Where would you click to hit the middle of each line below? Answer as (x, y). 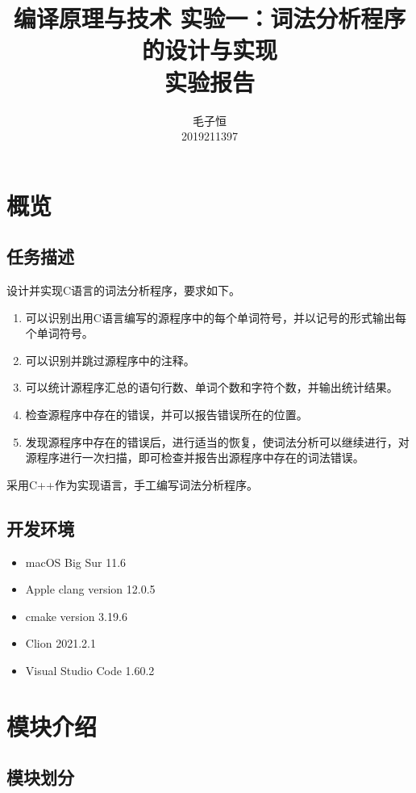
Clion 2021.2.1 (60, 643)
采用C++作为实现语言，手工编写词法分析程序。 (132, 484)
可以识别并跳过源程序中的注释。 (110, 360)
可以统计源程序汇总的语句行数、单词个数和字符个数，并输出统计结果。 (212, 387)
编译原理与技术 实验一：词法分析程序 (210, 18)
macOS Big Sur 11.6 (76, 562)
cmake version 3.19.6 (76, 616)
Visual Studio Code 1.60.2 (90, 670)
